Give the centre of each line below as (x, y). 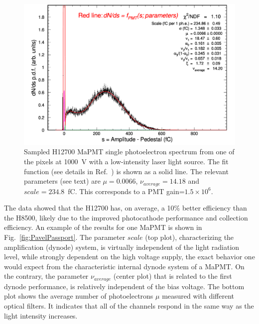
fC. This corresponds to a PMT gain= (126, 191)
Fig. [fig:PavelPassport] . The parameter (65, 237)
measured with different (198, 296)
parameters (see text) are (62, 181)
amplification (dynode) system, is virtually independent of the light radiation (122, 247)
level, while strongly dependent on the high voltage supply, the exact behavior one (129, 257)
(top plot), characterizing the (190, 237)
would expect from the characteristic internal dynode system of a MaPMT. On (124, 266)
